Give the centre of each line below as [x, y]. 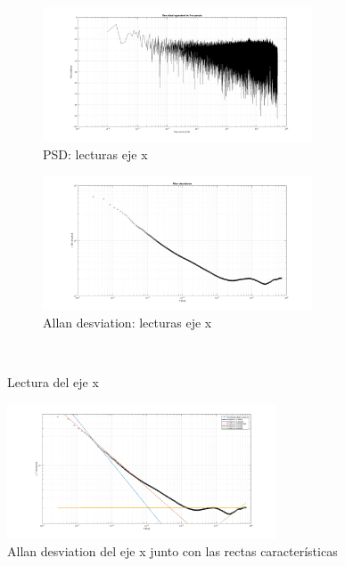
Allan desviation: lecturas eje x [127, 323]
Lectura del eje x [53, 382]
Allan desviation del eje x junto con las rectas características [172, 550]
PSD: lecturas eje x [95, 154]
